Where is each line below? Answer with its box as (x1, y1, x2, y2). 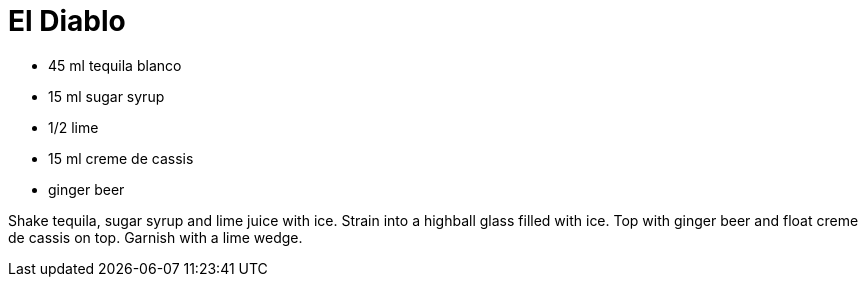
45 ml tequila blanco (48, 56, 182, 74)
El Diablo (8, 4, 126, 38)
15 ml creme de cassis (48, 149, 194, 167)
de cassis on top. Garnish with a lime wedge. (8, 228, 303, 246)
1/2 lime (48, 118, 99, 136)
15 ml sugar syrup (48, 87, 165, 105)
